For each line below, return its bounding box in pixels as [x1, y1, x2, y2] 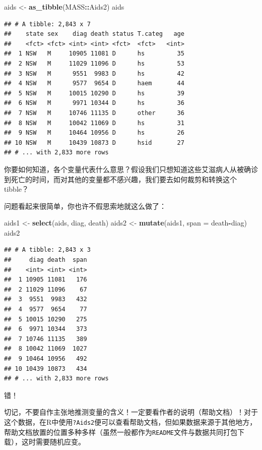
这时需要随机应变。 [21, 436, 85, 447]
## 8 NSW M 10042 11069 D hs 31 [4, 119, 184, 127]
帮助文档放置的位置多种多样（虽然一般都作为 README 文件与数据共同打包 [4, 426, 237, 437]
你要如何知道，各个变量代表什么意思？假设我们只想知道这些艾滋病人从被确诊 [4, 163, 258, 174]
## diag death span [4, 256, 87, 264]
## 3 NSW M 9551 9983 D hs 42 [4, 70, 184, 77]
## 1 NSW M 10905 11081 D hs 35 [4, 50, 184, 58]
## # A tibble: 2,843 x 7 [4, 20, 91, 28]
